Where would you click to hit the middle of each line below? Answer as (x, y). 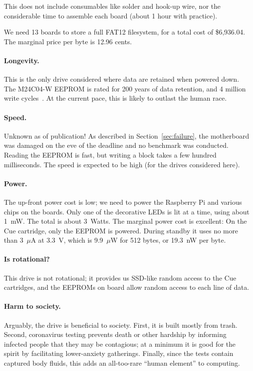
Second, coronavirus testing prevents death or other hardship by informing (115, 334)
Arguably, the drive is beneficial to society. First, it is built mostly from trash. (121, 325)
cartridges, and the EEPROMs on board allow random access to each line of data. (126, 287)
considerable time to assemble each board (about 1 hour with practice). (111, 15)
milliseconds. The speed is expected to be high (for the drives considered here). (122, 164)
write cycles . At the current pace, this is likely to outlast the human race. (115, 98)
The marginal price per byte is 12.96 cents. (68, 41)
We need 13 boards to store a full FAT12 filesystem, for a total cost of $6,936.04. (125, 32)
